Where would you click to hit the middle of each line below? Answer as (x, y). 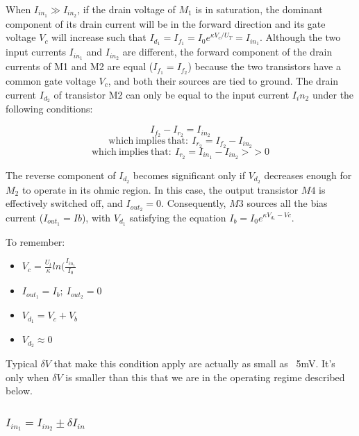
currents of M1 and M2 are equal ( (80, 66)
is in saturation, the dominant (259, 9)
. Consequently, (194, 203)
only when (27, 377)
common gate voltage (51, 81)
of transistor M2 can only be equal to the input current (172, 94)
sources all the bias (287, 203)
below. (19, 391)
